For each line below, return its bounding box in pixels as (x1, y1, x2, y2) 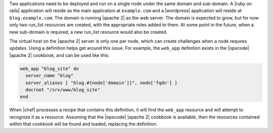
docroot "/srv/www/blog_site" (25, 87, 101, 93)
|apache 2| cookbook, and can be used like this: (9, 52, 110, 58)
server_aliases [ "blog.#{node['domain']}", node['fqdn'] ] (25, 80, 177, 86)
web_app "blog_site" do (20, 65, 79, 72)
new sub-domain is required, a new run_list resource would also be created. (9, 29, 168, 35)
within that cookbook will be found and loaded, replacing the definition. (9, 121, 158, 127)
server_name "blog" (25, 73, 74, 79)
